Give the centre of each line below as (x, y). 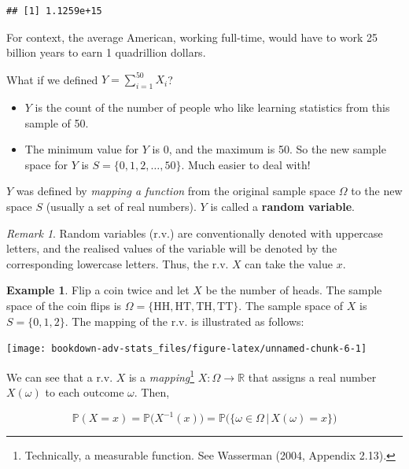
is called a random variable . (283, 207)
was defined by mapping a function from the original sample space (176, 191)
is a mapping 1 (162, 375)
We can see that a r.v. (60, 377)
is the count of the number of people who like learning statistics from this (212, 107)
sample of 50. (57, 122)
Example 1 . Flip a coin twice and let (98, 290)
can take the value (289, 263)
